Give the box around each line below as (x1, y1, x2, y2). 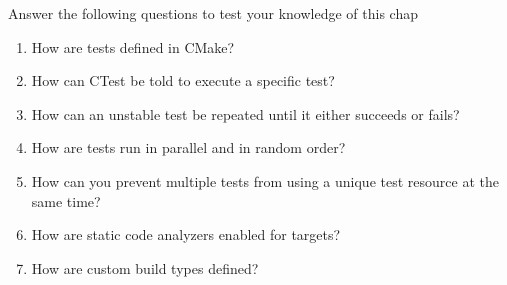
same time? (31, 190, 101, 211)
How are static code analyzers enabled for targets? (31, 224, 341, 245)
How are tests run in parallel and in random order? (31, 137, 346, 158)
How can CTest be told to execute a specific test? (31, 70, 335, 91)
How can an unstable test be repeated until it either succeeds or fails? (31, 103, 460, 124)
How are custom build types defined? (31, 257, 259, 278)
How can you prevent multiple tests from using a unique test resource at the (31, 170, 499, 191)
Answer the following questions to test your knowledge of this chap (8, 3, 418, 23)
